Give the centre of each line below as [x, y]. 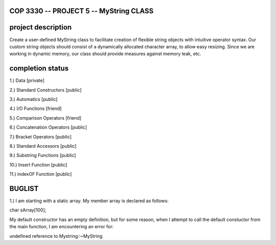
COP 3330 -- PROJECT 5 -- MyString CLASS [82, 11]
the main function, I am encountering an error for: [62, 227]
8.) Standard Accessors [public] [43, 146]
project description [41, 27]
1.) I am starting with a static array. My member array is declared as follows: [89, 201]
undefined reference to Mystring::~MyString [56, 236]
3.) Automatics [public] [33, 99]
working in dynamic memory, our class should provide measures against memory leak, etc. [105, 54]
